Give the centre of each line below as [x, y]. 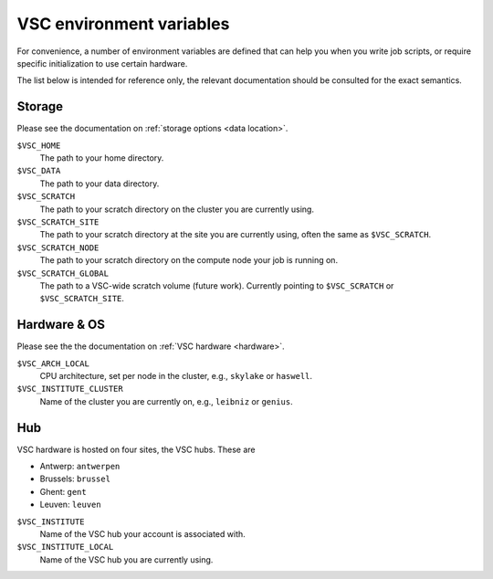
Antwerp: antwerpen [80, 467]
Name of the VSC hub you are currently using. [126, 559]
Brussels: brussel [75, 479]
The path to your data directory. [100, 184]
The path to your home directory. [102, 158]
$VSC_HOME [39, 145]
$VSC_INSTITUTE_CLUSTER [70, 389]
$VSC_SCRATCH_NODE [58, 247]
